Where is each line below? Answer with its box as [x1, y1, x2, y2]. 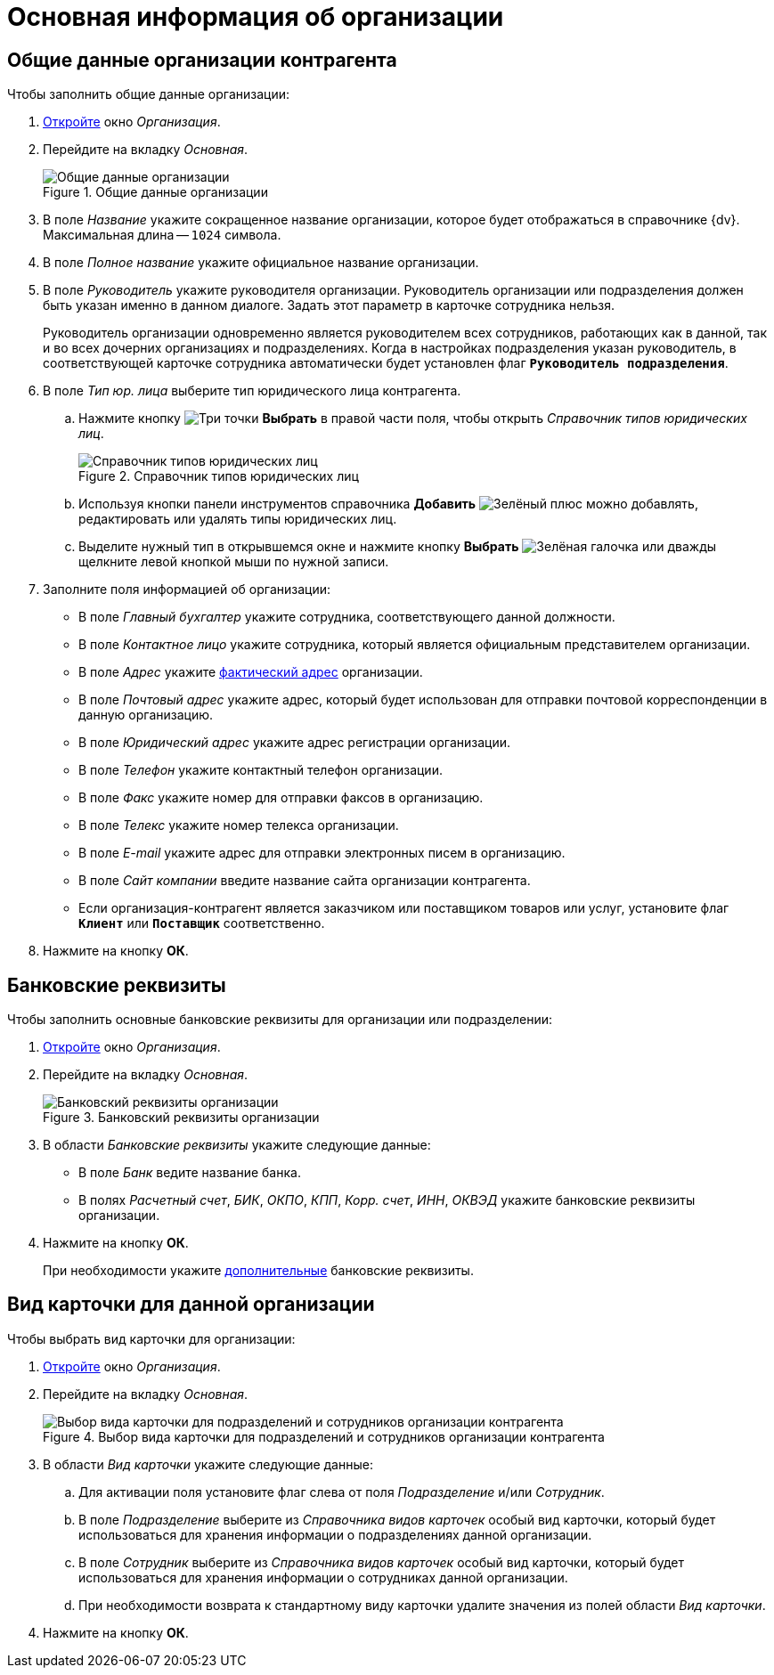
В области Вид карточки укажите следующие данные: [43, 1456, 373, 1472]
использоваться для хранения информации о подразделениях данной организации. [78, 1526, 592, 1542]
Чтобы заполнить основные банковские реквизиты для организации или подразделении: [7, 1012, 553, 1028]
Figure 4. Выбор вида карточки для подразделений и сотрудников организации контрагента [43, 1428, 605, 1444]
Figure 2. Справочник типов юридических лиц [78, 468, 359, 484]
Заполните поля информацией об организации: [43, 581, 331, 598]
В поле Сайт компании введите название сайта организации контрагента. [78, 873, 531, 889]
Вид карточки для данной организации [7, 1293, 375, 1316]
